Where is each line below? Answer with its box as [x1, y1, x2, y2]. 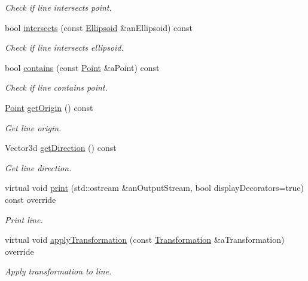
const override [5, 193, 56, 205]
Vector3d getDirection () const [5, 141, 117, 154]
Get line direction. [5, 161, 72, 174]
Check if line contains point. [5, 81, 108, 94]
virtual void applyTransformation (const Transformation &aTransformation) [5, 233, 285, 246]
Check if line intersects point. [5, 1, 112, 13]
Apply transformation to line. [5, 265, 112, 277]
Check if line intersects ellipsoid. [5, 41, 124, 54]
